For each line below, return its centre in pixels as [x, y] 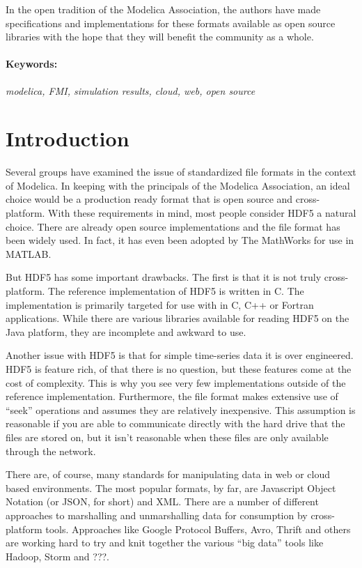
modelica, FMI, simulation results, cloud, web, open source [131, 90]
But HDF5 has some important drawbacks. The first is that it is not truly [164, 277]
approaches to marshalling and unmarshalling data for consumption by [157, 515]
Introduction [68, 138]
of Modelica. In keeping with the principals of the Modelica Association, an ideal [178, 185]
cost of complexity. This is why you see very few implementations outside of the [176, 382]
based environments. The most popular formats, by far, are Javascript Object [171, 488]
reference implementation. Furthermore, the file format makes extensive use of [172, 396]
